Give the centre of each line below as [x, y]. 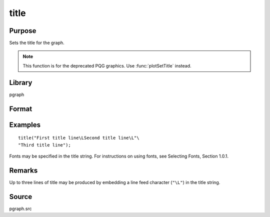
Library [21, 82]
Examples [25, 125]
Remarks [23, 170]
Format [21, 109]
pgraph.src [20, 208]
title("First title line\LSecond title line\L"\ [79, 138]
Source [21, 197]
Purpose [23, 31]
